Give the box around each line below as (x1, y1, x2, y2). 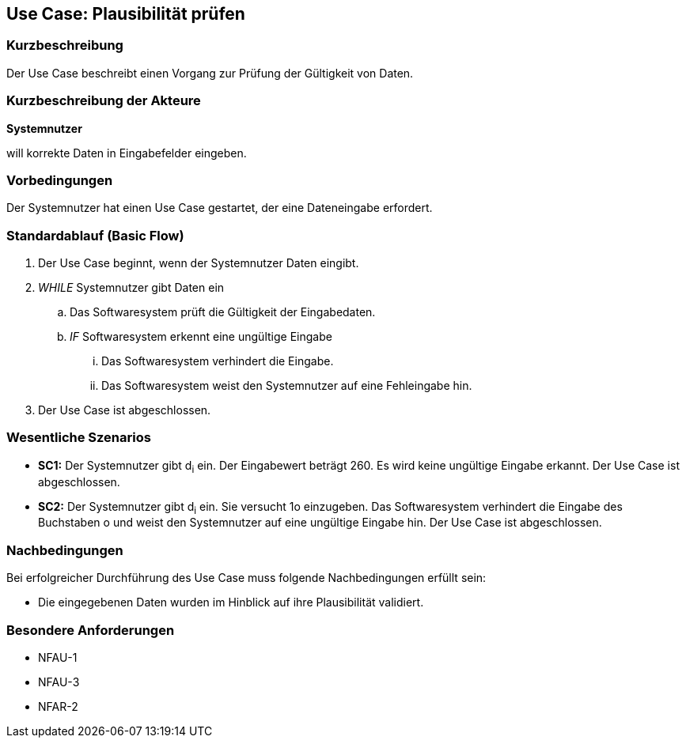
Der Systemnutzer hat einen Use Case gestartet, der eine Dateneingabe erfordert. (6, 201, 433, 215)
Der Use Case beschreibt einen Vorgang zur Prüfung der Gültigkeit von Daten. (6, 66, 414, 80)
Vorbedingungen (6, 172, 113, 188)
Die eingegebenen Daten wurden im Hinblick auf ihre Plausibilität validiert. (38, 595, 424, 610)
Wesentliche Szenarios (6, 429, 151, 446)
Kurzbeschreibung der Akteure (6, 93, 201, 109)
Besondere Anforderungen (6, 621, 175, 638)
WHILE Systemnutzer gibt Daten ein (38, 281, 225, 295)
